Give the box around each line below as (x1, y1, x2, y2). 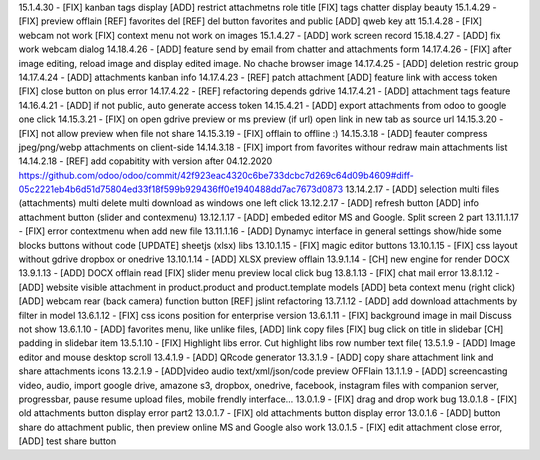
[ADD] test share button (18, 435, 117, 447)
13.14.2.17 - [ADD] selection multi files (345, 183, 500, 195)
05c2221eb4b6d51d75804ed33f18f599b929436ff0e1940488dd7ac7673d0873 (18, 183, 344, 195)
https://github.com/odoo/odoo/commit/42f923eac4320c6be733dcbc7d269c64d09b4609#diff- (18, 169, 414, 181)
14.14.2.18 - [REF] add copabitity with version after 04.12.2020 (18, 155, 273, 167)
